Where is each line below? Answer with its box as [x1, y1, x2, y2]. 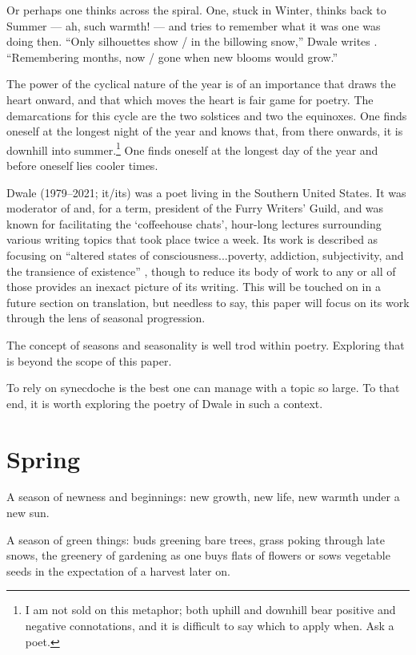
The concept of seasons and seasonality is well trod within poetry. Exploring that [6, 336, 405, 353]
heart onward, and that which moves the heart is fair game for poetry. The [6, 91, 374, 107]
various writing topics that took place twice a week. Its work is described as [6, 231, 378, 248]
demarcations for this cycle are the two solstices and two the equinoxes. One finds [6, 107, 407, 123]
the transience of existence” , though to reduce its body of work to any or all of [6, 262, 396, 279]
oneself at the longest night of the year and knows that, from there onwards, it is [6, 123, 403, 139]
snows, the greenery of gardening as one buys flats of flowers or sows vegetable [6, 547, 390, 564]
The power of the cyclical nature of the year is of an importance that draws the [6, 75, 396, 92]
